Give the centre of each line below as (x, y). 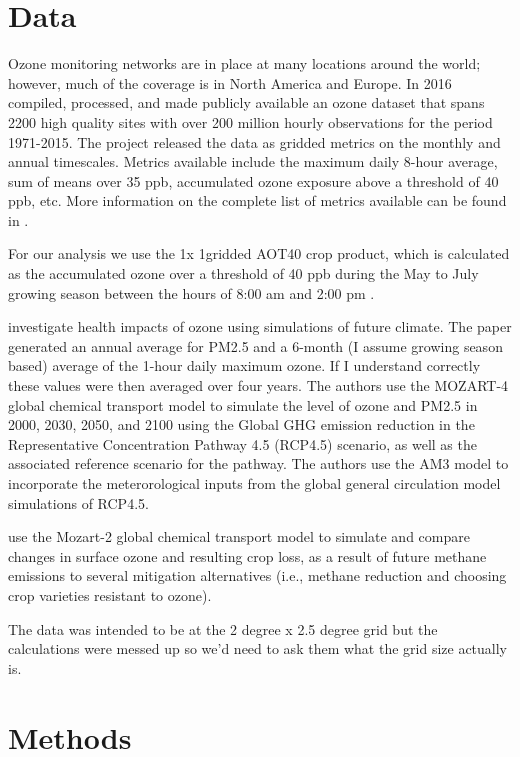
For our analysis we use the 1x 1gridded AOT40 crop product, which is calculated (259, 253)
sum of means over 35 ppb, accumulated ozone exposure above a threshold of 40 (253, 180)
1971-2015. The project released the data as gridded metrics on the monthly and (254, 141)
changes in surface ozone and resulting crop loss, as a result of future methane (247, 555)
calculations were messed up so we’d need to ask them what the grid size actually (258, 648)
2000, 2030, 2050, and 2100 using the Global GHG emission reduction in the (241, 424)
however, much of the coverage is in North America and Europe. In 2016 (230, 82)
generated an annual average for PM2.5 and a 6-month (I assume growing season (255, 345)
